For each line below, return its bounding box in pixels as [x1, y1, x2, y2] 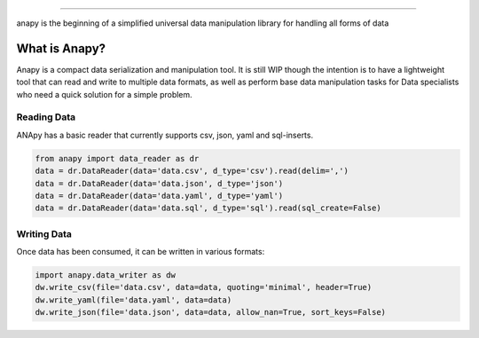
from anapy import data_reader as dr [35, 153, 200, 163]
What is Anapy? [16, 41, 106, 56]
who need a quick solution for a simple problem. [16, 89, 192, 99]
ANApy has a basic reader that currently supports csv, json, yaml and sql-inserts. [16, 130, 314, 140]
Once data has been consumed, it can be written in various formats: [16, 247, 265, 257]
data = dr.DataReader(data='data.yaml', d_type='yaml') [35, 191, 284, 200]
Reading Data [16, 111, 75, 123]
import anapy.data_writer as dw [35, 271, 177, 280]
